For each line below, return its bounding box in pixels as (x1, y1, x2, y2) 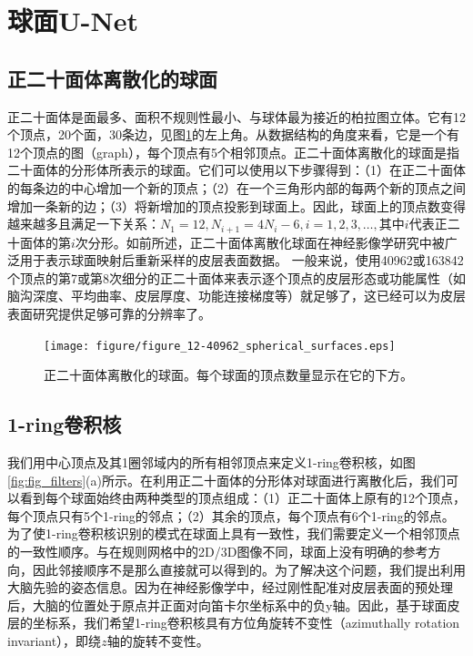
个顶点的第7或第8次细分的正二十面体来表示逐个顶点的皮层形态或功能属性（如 (7, 268, 466, 287)
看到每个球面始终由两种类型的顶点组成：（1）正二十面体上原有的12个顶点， (19, 488, 466, 507)
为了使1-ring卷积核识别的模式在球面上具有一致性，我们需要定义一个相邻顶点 (7, 524, 460, 543)
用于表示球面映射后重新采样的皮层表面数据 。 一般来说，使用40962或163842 (19, 251, 464, 270)
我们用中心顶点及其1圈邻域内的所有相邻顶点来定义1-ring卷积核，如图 (7, 453, 416, 472)
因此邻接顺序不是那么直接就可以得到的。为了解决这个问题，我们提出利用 (32, 559, 466, 579)
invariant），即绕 (7, 630, 102, 650)
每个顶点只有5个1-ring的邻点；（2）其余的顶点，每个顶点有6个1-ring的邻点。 (7, 506, 455, 525)
